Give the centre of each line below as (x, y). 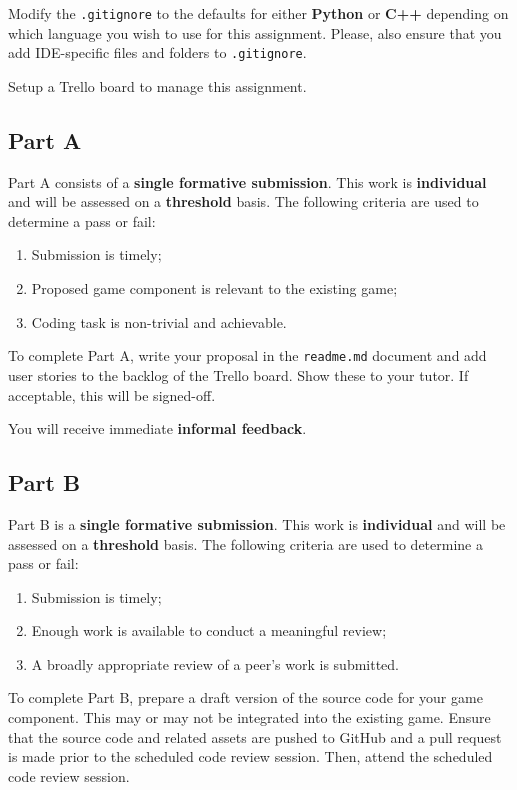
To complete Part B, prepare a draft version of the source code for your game (245, 697)
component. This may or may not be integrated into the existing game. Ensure (249, 717)
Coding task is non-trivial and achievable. (159, 321)
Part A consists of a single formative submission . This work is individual (247, 181)
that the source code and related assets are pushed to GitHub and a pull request (255, 736)
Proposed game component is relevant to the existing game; (214, 288)
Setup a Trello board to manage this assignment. (157, 85)
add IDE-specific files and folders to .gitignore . (157, 52)
